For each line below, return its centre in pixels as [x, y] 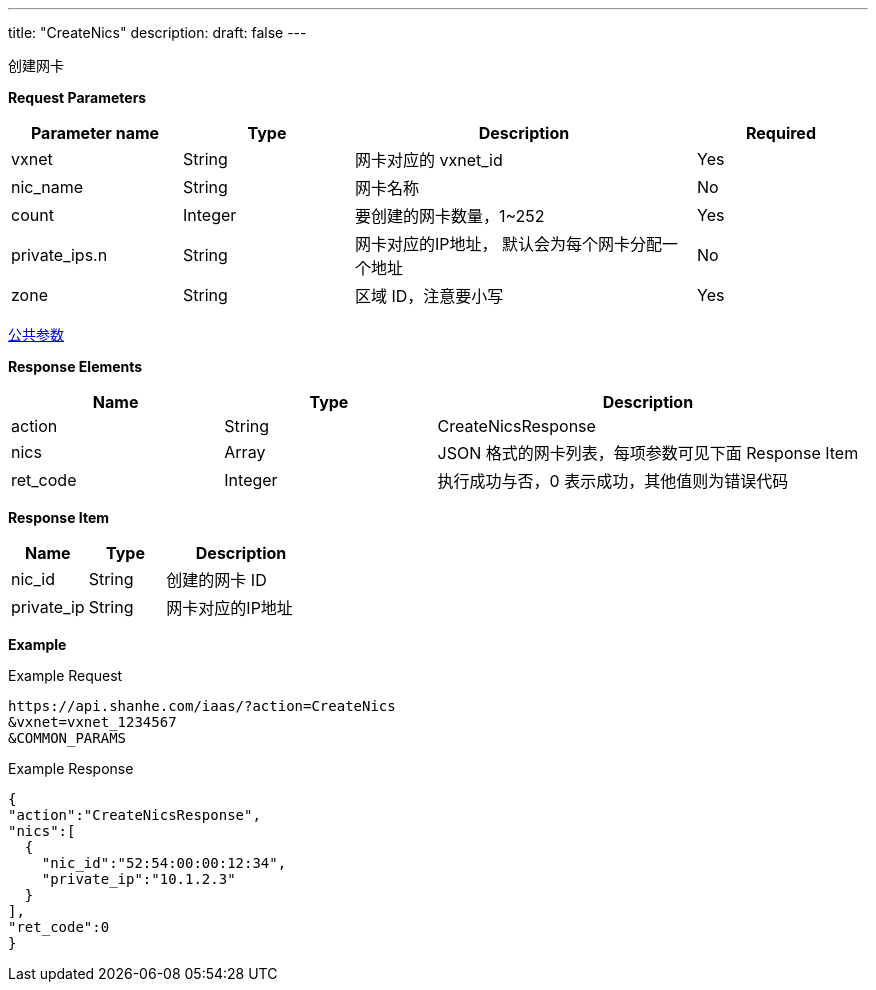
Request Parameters [77, 97]
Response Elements [75, 366]
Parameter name [95, 133]
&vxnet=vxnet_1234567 [92, 722]
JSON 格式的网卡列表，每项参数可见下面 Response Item [648, 453]
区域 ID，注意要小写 [429, 296]
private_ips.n [59, 255]
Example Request [65, 675]
